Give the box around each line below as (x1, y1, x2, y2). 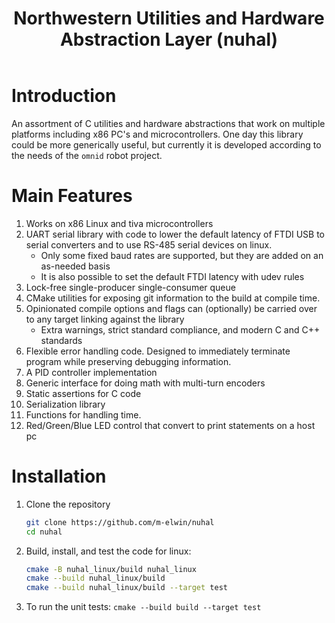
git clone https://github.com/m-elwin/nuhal (25, 517, 215, 527)
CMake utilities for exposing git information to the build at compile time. (25, 292, 321, 304)
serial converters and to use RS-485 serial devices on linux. (25, 238, 273, 251)
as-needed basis (40, 260, 111, 272)
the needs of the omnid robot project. (11, 149, 163, 161)
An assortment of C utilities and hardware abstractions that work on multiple (11, 117, 326, 129)
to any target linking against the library (25, 313, 185, 325)
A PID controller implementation (25, 366, 158, 378)
